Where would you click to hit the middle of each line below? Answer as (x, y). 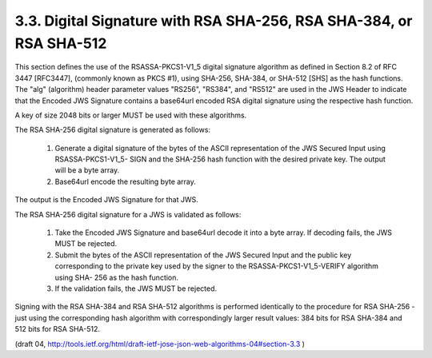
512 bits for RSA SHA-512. (57, 329)
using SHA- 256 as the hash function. (117, 277)
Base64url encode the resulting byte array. (125, 181)
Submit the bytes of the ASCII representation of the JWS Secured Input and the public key (203, 255)
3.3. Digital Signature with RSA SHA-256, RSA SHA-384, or (214, 21)
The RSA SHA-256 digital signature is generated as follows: (113, 130)
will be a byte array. (87, 170)
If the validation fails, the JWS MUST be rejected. (136, 288)
